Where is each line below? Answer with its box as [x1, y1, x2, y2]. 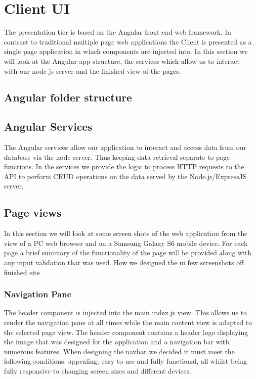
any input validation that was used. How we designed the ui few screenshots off [4, 257, 244, 268]
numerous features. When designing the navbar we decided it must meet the [4, 346, 235, 356]
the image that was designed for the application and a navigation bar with [4, 336, 230, 347]
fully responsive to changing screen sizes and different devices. [4, 366, 191, 376]
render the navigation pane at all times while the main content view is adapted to [4, 317, 252, 328]
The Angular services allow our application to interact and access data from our [4, 142, 247, 152]
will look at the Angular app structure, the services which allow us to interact [4, 55, 240, 66]
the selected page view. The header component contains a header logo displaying [4, 327, 248, 337]
